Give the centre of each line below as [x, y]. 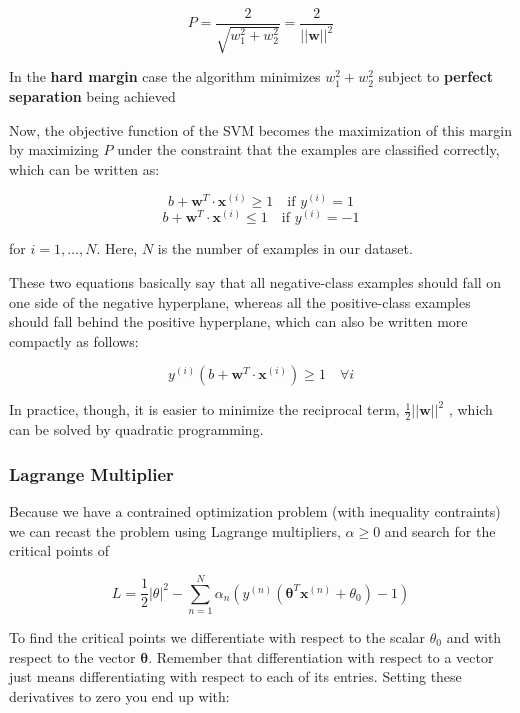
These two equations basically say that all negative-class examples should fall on [255, 282]
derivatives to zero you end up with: [119, 695]
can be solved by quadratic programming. [136, 429]
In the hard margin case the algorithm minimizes [165, 76]
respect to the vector [72, 656]
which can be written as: [84, 168]
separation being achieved [92, 96]
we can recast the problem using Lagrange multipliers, [175, 530]
